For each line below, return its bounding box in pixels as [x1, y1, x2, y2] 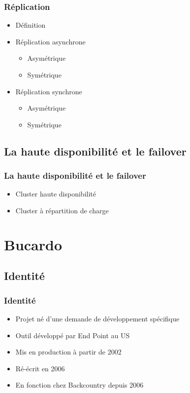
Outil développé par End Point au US [15, 330, 130, 340]
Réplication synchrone [15, 86, 82, 96]
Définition [15, 20, 46, 30]
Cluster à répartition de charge [15, 205, 109, 215]
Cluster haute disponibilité [15, 189, 96, 199]
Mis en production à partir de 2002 [15, 347, 122, 357]
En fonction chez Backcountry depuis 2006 [15, 380, 144, 390]
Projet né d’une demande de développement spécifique [15, 313, 180, 323]
